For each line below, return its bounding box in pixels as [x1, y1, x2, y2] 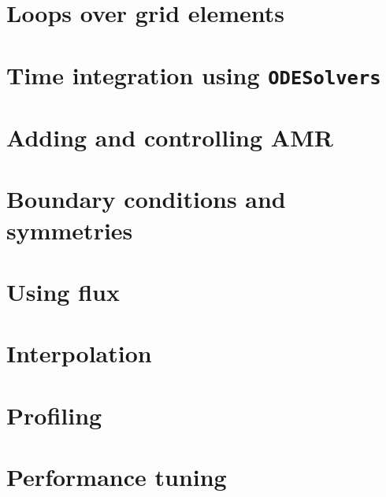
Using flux [6, 276, 120, 307]
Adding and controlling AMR [6, 121, 333, 154]
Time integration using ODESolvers [6, 58, 381, 91]
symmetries [6, 213, 133, 246]
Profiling [6, 399, 102, 431]
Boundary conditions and [6, 183, 286, 215]
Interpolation [6, 337, 152, 369]
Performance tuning [6, 461, 227, 493]
